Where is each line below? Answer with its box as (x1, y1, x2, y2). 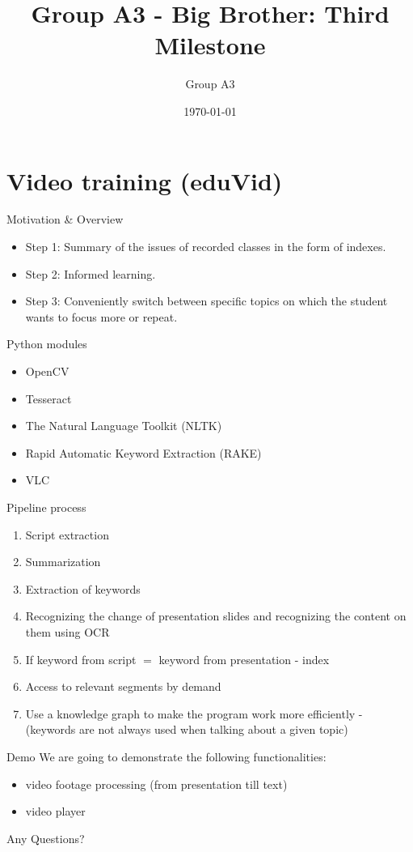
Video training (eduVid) (6, 164, 283, 197)
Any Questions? (6, 829, 85, 846)
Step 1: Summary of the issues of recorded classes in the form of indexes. (25, 238, 386, 255)
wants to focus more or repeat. (25, 308, 178, 325)
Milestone (154, 28, 266, 62)
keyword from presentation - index (158, 650, 330, 667)
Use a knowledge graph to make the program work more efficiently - (25, 705, 363, 722)
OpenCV (25, 363, 70, 379)
